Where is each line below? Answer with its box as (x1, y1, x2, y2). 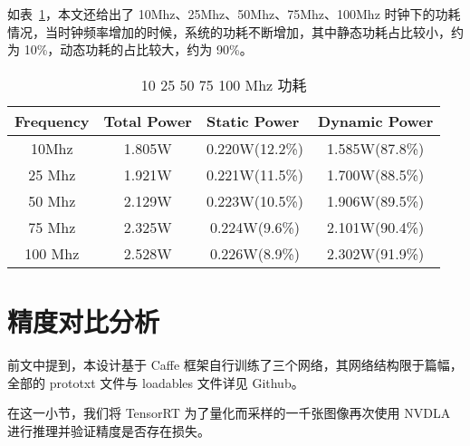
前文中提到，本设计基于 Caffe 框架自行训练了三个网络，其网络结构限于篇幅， (7, 354, 463, 373)
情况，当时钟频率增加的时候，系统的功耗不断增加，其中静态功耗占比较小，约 (7, 22, 464, 41)
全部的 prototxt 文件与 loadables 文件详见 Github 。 (7, 373, 304, 392)
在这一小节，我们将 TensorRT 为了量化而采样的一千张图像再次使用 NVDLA (7, 403, 451, 422)
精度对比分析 (7, 302, 160, 339)
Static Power (206, 110, 300, 131)
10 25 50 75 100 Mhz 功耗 (140, 73, 307, 95)
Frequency (14, 110, 90, 131)
